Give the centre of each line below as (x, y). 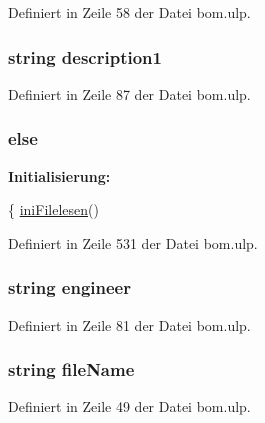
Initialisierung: (59, 175)
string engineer (69, 287)
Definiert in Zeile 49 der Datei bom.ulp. (129, 406)
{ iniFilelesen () (53, 209)
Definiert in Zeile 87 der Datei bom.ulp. (129, 93)
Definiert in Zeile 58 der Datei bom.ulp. (129, 12)
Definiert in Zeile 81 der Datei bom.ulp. (129, 324)
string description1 (85, 56)
